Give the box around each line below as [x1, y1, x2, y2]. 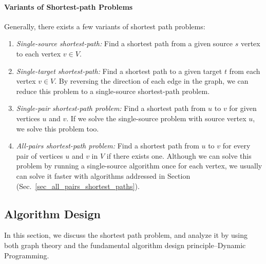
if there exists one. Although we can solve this [106, 150, 252, 161]
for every [222, 140, 251, 151]
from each [229, 65, 260, 76]
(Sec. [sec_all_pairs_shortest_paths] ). [16, 180, 140, 191]
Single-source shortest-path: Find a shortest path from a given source [16, 38, 233, 49]
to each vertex [16, 48, 61, 59]
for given [229, 103, 257, 114]
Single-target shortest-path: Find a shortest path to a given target [16, 65, 222, 76]
